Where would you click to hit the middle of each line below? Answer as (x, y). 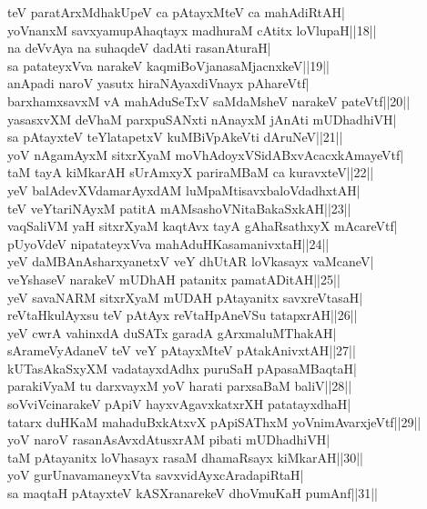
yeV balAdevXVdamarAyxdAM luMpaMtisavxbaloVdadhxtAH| (184, 190)
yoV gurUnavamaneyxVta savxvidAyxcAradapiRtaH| (156, 475)
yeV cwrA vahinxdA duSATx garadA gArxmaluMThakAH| (172, 332)
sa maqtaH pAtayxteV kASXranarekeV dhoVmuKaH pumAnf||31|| (193, 493)
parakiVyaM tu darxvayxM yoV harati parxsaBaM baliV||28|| (180, 386)
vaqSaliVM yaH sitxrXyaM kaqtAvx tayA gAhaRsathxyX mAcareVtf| (203, 226)
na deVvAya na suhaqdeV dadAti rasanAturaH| (139, 48)
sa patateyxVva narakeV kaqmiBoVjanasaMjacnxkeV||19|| (168, 65)
